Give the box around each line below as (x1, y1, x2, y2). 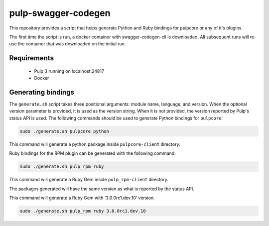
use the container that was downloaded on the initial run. (9, 41, 126, 47)
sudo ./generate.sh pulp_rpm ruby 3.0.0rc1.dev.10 (19, 208, 146, 214)
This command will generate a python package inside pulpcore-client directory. (9, 141, 180, 147)
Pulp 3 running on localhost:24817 (34, 68, 105, 74)
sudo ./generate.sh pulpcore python (19, 128, 110, 134)
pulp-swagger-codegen (9, 7, 111, 18)
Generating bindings (9, 88, 75, 97)
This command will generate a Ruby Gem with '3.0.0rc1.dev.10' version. (9, 195, 155, 201)
